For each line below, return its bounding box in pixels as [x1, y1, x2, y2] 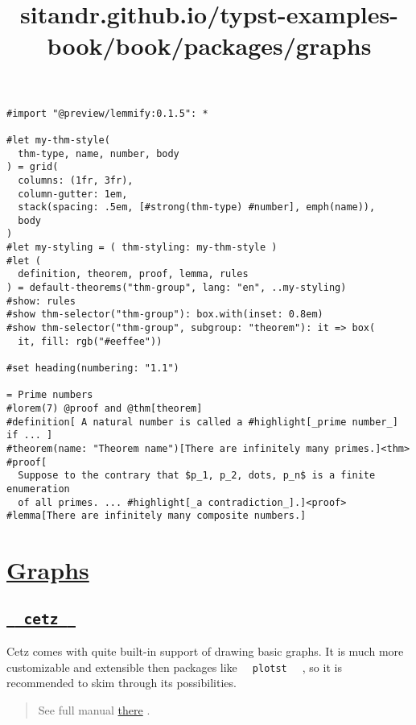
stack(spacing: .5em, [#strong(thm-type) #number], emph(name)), [18, 201, 376, 213]
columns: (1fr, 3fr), [18, 174, 134, 186]
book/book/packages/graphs [47, 29, 372, 62]
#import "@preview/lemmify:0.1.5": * [6, 107, 208, 119]
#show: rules [6, 295, 76, 307]
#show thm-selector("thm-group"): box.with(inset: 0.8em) [6, 309, 323, 321]
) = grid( [6, 161, 59, 173]
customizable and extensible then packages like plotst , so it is [6, 658, 342, 675]
